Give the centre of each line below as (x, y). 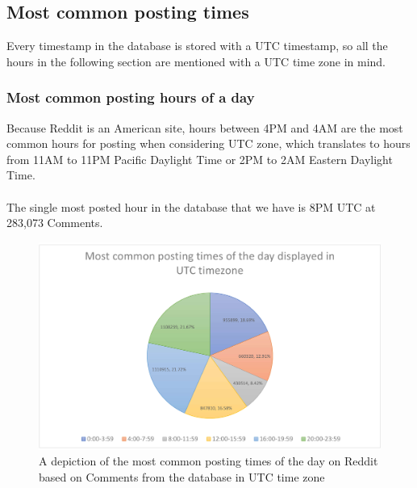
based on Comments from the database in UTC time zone (182, 477)
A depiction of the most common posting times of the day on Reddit (208, 461)
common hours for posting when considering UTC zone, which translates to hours (208, 143)
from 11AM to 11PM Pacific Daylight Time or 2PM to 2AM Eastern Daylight (200, 159)
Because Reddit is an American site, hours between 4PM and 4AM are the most (205, 127)
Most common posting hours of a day (131, 97)
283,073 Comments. (55, 223)
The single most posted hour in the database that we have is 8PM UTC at (191, 206)
